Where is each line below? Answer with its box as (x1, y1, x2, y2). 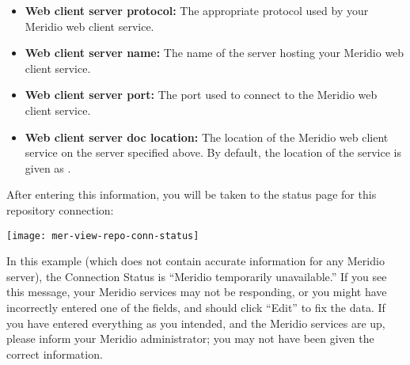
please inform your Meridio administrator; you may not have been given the (6, 330, 374, 347)
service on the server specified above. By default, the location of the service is (25, 144, 401, 161)
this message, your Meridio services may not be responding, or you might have (6, 283, 387, 300)
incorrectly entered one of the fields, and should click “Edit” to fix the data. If (6, 298, 385, 315)
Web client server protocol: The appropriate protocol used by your (25, 2, 369, 18)
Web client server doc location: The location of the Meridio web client (25, 128, 389, 145)
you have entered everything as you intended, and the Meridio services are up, (6, 314, 385, 331)
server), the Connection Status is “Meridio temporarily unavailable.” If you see (6, 268, 387, 284)
